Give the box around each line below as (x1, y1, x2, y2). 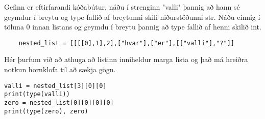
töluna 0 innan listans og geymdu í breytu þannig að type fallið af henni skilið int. (4, 21, 261, 32)
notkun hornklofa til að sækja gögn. (4, 64, 116, 75)
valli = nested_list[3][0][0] (4, 82, 107, 90)
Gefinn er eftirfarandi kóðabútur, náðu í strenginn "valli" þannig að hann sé (4, 2, 240, 12)
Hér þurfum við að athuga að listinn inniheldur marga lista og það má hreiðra (4, 54, 248, 65)
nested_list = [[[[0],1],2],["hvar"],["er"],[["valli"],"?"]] (18, 39, 235, 47)
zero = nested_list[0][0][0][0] (4, 99, 114, 106)
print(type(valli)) (4, 91, 70, 98)
